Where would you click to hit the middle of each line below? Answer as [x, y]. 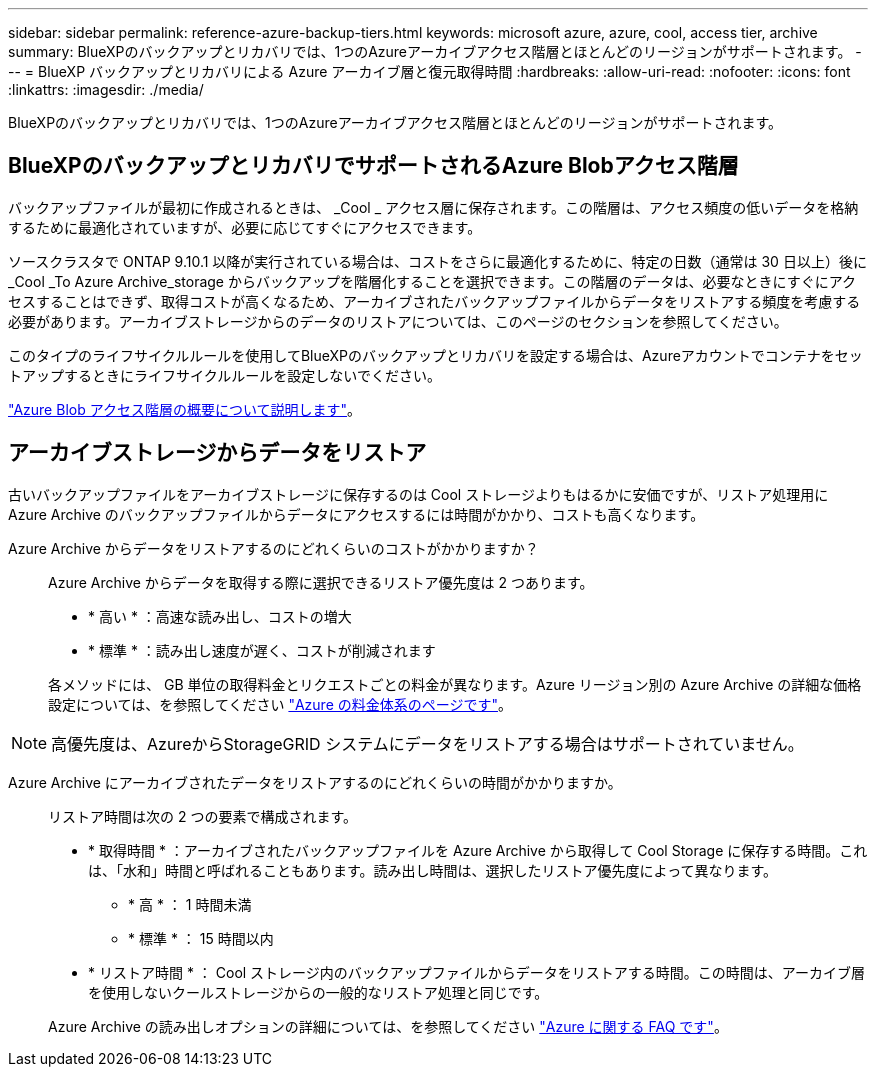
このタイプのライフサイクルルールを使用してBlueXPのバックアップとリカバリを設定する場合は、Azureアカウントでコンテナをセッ [435, 355]
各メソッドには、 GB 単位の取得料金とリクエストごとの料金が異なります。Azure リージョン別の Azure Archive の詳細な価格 [455, 684]
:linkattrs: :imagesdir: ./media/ [106, 89]
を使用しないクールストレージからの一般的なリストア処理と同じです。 [318, 992]
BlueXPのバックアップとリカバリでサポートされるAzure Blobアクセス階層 [373, 166]
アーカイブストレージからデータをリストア [217, 453]
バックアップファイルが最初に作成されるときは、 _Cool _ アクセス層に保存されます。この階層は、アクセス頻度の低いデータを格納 [433, 207]
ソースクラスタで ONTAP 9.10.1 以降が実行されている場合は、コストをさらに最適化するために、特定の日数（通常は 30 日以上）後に [437, 261]
